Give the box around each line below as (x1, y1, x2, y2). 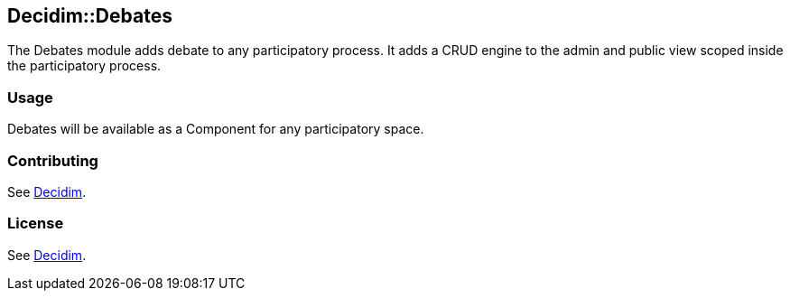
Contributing (7, 151, 98, 170)
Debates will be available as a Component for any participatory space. (7, 121, 424, 137)
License (7, 214, 64, 233)
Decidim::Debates (7, 5, 172, 27)
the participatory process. (7, 58, 162, 74)
